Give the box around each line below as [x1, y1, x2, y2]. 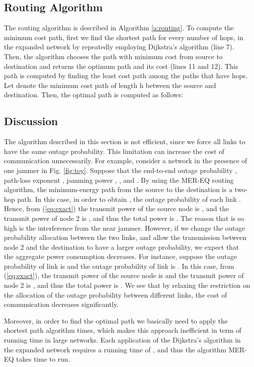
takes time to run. [16, 354, 70, 364]
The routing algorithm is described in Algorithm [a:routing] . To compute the [4, 22, 234, 33]
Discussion [4, 113, 58, 129]
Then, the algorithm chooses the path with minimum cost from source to [4, 51, 223, 61]
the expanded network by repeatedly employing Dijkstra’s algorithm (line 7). [4, 42, 234, 52]
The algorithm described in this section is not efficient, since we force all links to [4, 136, 246, 147]
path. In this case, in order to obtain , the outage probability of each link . [17, 194, 241, 204]
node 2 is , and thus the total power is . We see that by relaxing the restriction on [4, 280, 250, 290]
